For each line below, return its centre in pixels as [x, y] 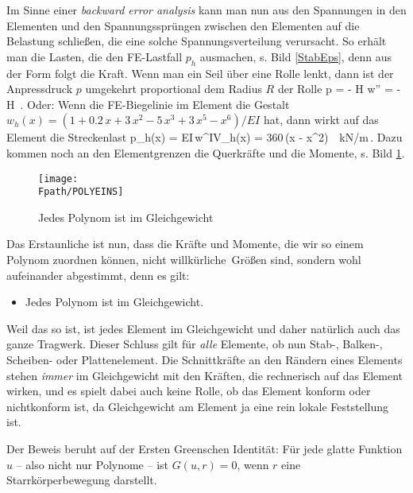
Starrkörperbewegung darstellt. [82, 480]
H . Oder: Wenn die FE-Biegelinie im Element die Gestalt [148, 104]
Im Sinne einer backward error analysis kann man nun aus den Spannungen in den [206, 10]
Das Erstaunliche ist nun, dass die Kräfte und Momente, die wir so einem [185, 244]
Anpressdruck [40, 89]
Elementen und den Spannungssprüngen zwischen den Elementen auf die [183, 25]
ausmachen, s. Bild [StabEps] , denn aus [295, 56]
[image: [58, 179]
